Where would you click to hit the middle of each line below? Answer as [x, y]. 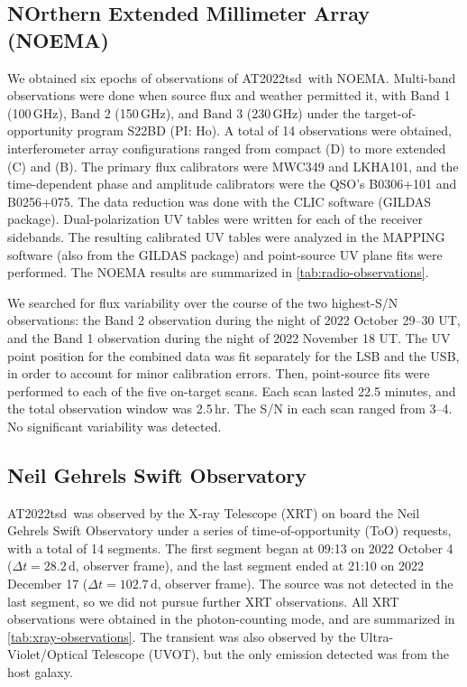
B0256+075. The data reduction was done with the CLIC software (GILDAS [220, 201]
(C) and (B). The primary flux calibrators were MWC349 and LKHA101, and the [233, 166]
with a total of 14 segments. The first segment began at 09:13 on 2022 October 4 [230, 548]
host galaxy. [40, 672]
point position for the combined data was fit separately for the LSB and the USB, [233, 355]
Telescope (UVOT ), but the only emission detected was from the [270, 654]
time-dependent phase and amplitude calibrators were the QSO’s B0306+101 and [232, 184]
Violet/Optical [48, 654]
